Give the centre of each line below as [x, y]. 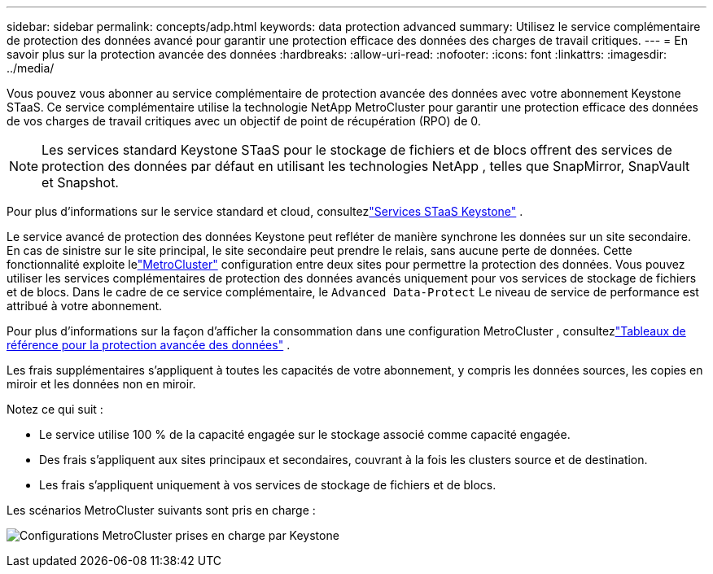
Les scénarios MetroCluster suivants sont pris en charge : [161, 510]
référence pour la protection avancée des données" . [149, 345]
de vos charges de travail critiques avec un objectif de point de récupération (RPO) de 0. [244, 121]
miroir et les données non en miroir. [101, 384]
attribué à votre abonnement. [85, 306]
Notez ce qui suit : [55, 409]
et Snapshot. [80, 182]
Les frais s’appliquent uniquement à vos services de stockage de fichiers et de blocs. [268, 485]
